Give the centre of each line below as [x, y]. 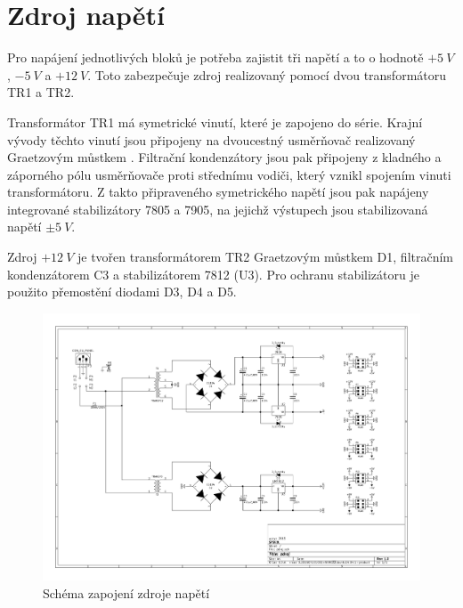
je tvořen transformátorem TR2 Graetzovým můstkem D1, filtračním [266, 257]
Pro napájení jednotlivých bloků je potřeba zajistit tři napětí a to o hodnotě [215, 57]
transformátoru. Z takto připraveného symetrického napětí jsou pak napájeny [218, 192]
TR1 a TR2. [41, 92]
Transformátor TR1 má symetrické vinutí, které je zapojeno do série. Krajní [215, 122]
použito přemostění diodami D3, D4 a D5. [122, 292]
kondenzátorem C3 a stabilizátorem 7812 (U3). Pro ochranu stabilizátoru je [213, 274]
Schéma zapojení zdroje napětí [126, 592]
